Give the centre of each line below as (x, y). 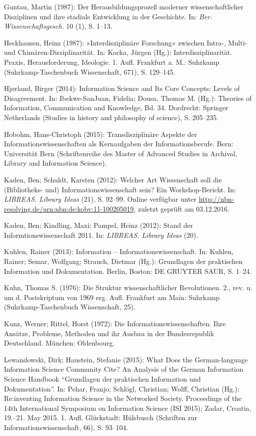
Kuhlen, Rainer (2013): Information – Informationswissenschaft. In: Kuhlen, (119, 251)
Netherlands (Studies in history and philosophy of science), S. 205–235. (111, 117)
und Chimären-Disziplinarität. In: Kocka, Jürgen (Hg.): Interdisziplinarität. (118, 52)
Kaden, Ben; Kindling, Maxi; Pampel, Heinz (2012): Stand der (99, 225)
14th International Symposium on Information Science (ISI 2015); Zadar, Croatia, (128, 408)
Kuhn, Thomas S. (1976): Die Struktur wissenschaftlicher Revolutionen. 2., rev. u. (128, 287)
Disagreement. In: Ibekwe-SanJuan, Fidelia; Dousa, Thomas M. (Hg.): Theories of (128, 98)
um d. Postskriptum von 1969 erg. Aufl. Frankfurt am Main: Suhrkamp (112, 297)
